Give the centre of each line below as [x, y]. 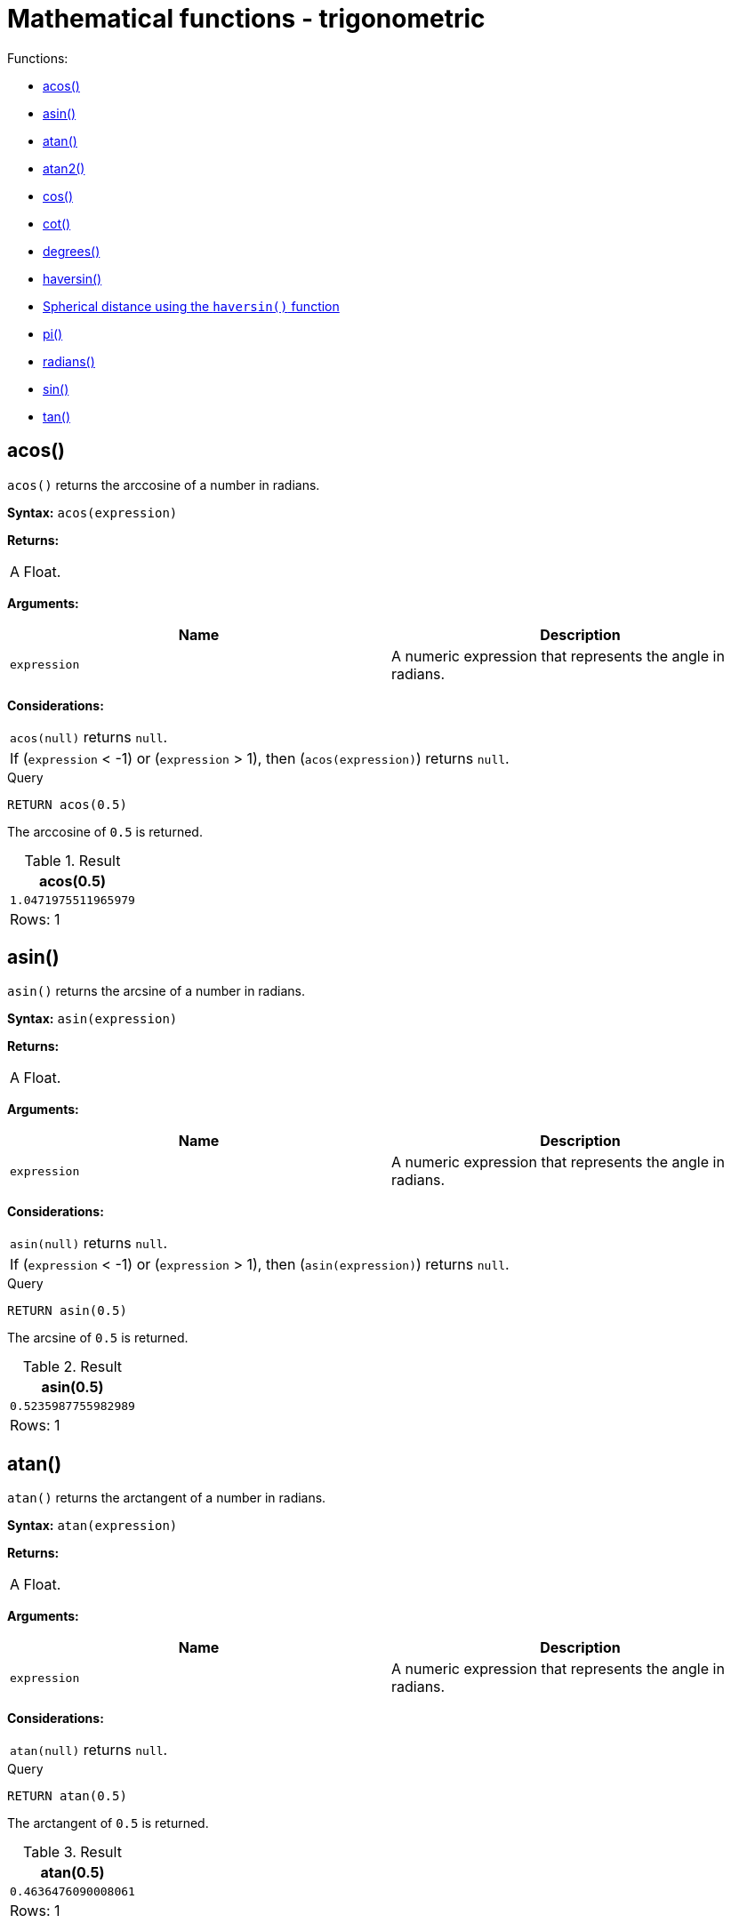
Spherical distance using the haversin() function [191, 306]
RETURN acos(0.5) [67, 804]
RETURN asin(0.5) [67, 1311]
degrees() [72, 251]
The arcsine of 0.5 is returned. [98, 1338]
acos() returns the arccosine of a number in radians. [164, 485]
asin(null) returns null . [89, 1243]
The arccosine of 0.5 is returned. [105, 831]
